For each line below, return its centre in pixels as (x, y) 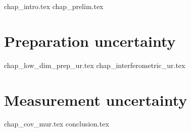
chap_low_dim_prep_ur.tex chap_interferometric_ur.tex (95, 65)
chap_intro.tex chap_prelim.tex (54, 6)
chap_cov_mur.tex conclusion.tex (57, 124)
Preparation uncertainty (90, 41)
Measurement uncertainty (96, 100)
